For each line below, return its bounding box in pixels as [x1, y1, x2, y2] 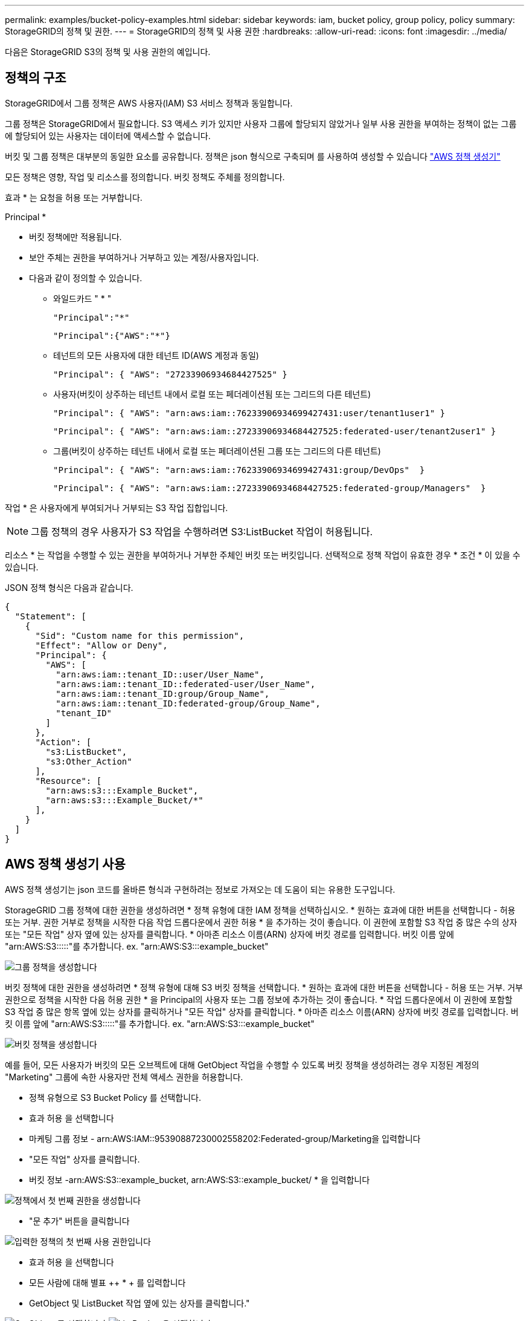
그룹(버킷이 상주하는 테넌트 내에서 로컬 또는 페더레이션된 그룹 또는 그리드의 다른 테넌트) [53, 445, 381, 456]
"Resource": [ [35, 775, 102, 786]
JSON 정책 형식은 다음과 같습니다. [5, 582, 133, 593]
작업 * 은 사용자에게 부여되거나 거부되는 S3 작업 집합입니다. [5, 502, 228, 513]
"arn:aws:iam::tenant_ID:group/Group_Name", [56, 688, 270, 699]
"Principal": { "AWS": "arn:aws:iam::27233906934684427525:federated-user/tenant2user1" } [53, 426, 496, 436]
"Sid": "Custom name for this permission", [35, 630, 245, 641]
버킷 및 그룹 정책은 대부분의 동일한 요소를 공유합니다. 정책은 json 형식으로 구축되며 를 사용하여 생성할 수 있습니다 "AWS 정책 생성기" [5, 151, 501, 161]
